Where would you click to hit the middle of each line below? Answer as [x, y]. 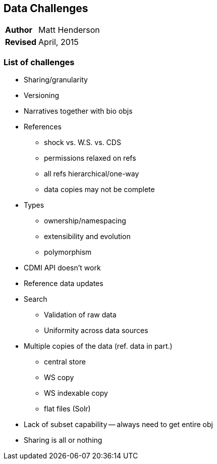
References [43, 127]
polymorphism [68, 252]
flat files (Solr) [67, 409]
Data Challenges [46, 8]
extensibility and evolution [87, 237]
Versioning [42, 96]
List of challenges [39, 62]
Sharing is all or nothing [63, 440]
